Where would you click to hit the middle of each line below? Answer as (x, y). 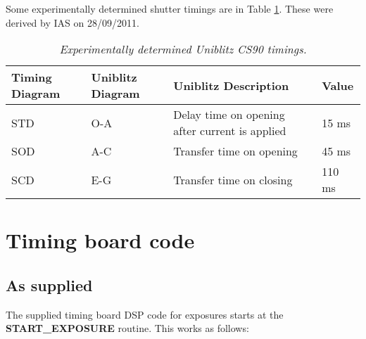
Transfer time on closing (233, 179)
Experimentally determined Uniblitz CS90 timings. (183, 49)
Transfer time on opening (235, 151)
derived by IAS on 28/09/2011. (72, 22)
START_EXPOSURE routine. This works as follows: (127, 328)
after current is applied (230, 131)
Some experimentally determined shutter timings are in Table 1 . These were (170, 8)
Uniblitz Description (231, 85)
